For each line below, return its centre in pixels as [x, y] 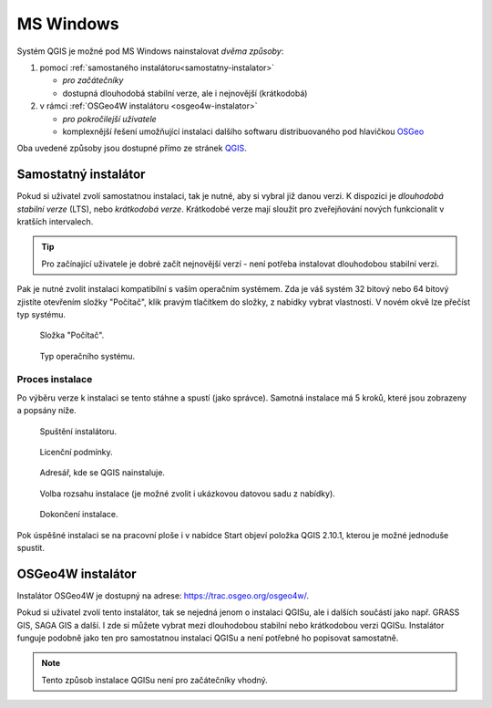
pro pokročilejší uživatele [109, 119]
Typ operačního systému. [87, 356]
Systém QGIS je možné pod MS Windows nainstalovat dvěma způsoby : [150, 51]
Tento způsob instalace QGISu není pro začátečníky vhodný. [154, 680]
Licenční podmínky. [76, 453]
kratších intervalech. [55, 221]
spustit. [31, 547]
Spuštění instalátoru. [78, 431]
